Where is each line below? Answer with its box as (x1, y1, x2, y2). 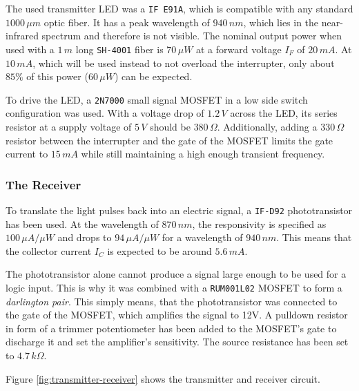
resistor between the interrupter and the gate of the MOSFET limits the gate (6, 133, 333, 147)
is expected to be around (107, 243, 212, 258)
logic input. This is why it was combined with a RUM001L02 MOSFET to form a (6, 280, 342, 294)
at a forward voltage (196, 41, 282, 56)
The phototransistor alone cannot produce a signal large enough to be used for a (6, 267, 347, 281)
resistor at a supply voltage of (6, 119, 132, 133)
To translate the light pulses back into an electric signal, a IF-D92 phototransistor (6, 202, 353, 217)
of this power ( (26, 69, 88, 84)
